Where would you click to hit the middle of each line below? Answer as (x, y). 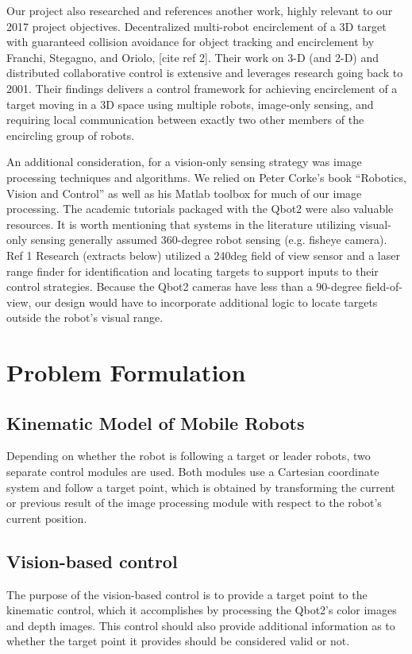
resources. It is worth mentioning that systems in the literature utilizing (181, 224)
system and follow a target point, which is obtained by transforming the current (201, 487)
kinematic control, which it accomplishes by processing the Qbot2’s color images (202, 610)
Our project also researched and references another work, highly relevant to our (200, 10)
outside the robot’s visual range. (85, 317)
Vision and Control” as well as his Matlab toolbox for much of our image (184, 193)
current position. (47, 518)
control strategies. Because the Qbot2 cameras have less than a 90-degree (184, 286)
